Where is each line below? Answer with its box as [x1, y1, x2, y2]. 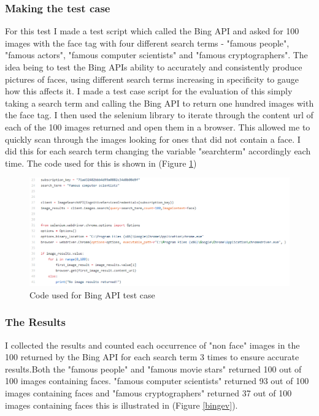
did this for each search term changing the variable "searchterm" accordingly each [5, 145, 311, 157]
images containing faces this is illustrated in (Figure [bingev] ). [5, 398, 238, 411]
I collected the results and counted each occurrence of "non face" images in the [5, 338, 300, 351]
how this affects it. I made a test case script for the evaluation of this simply [5, 85, 293, 97]
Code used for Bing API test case [29, 288, 155, 301]
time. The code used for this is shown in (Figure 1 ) [5, 156, 197, 169]
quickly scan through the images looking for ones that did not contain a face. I [5, 132, 301, 145]
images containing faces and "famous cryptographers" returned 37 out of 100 [5, 386, 292, 399]
